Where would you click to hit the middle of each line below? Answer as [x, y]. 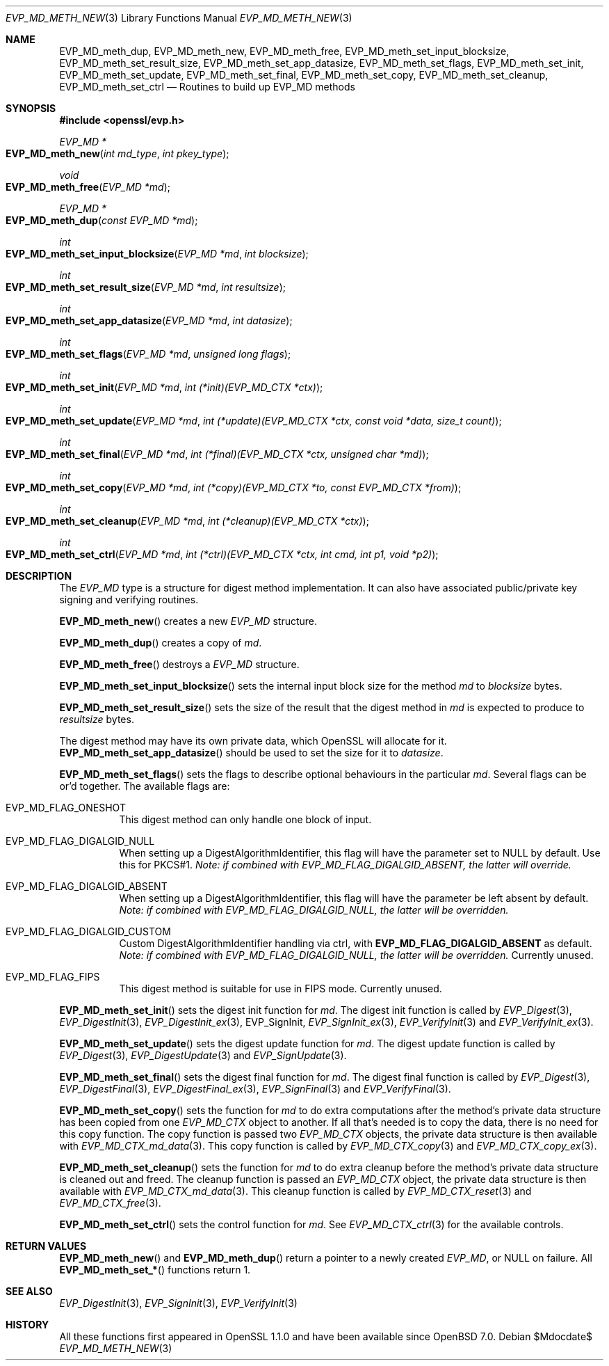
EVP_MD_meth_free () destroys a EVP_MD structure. [179, 664]
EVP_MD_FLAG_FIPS [53, 977]
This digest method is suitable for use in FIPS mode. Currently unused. [281, 988]
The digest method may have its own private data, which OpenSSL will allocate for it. [253, 741]
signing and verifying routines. [129, 599]
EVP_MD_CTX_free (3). [110, 1203]
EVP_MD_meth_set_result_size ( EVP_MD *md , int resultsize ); [146, 287]
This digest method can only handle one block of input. [245, 819]
